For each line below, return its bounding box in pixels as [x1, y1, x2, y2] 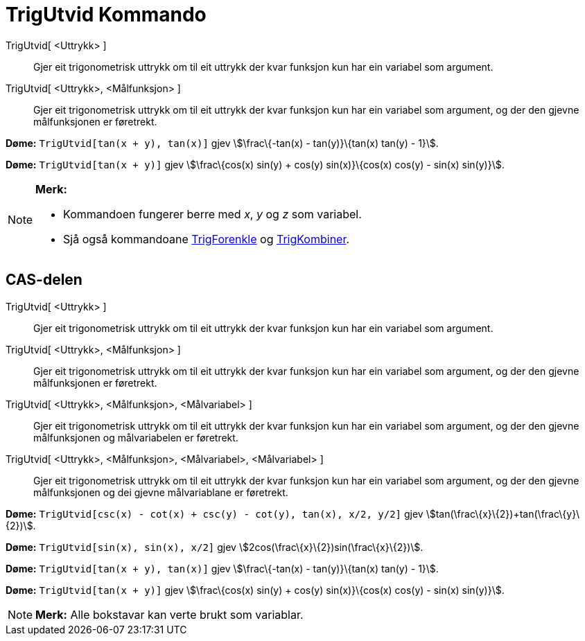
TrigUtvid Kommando [6, 3, 207, 26]
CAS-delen [6, 271, 82, 289]
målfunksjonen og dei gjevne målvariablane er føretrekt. [33, 486, 288, 498]
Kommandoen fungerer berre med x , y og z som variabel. [63, 207, 362, 221]
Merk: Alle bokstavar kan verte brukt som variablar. [35, 607, 304, 622]
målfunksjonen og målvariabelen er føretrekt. [33, 431, 238, 444]
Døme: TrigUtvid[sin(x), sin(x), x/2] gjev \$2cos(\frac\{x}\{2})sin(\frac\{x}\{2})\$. [6, 541, 424, 553]
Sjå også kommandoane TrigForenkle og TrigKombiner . [63, 231, 350, 246]
